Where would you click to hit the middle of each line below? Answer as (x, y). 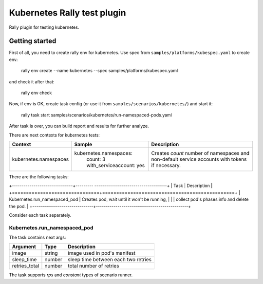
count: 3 (96, 159)
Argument (24, 247)
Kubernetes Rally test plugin (67, 13)
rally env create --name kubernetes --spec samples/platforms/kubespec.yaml (100, 71)
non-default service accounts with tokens (199, 159)
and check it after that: (32, 82)
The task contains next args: (38, 237)
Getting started (33, 41)
